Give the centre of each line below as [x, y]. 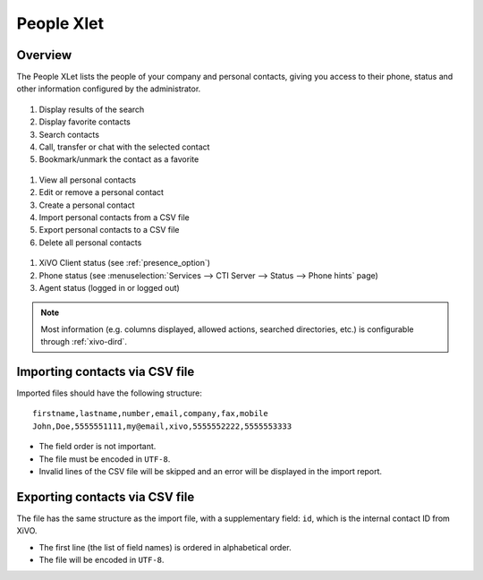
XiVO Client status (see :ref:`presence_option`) [124, 263]
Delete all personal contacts [90, 243]
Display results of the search [92, 109]
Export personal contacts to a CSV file [109, 230]
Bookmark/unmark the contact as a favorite [119, 159]
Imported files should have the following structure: [110, 393]
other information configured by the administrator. [109, 89]
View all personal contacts [88, 180]
